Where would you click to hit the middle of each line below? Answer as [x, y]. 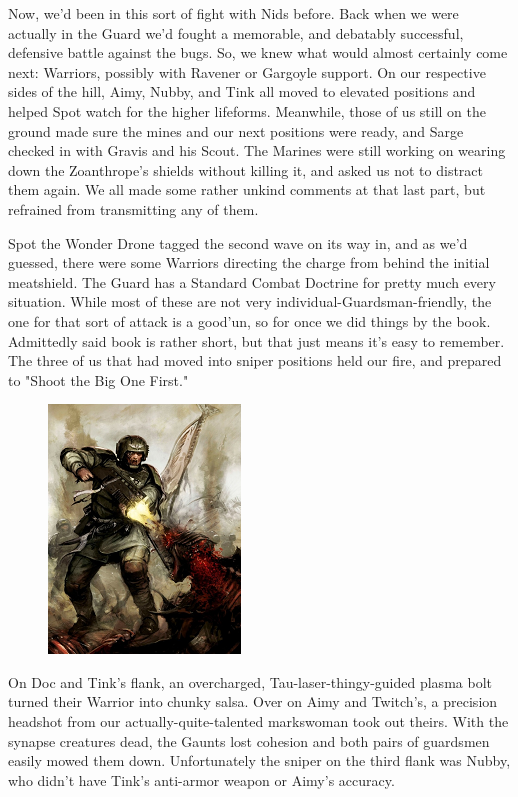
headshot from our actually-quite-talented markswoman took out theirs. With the [258, 721]
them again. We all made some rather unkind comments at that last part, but [247, 189]
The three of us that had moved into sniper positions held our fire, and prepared [255, 360]
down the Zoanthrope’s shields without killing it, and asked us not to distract [246, 169]
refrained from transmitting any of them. [133, 208]
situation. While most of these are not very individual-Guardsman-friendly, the [250, 301]
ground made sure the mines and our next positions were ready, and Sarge [236, 130]
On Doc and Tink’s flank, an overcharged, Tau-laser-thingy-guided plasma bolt [250, 681]
